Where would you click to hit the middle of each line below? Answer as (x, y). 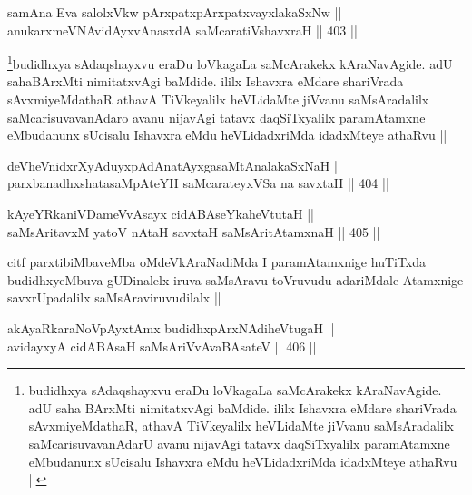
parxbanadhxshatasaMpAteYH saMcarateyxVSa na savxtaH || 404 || (198, 183)
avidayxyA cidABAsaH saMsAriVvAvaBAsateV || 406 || (162, 346)
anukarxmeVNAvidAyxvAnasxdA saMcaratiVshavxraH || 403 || (182, 30)
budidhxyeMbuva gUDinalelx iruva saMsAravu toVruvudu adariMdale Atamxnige (236, 279)
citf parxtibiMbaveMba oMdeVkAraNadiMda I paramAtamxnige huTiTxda (217, 262)
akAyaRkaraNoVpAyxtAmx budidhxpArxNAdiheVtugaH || (171, 327)
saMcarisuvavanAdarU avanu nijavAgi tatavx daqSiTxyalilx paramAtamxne (239, 443)
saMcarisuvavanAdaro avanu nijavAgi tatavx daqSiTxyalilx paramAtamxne (216, 117)
